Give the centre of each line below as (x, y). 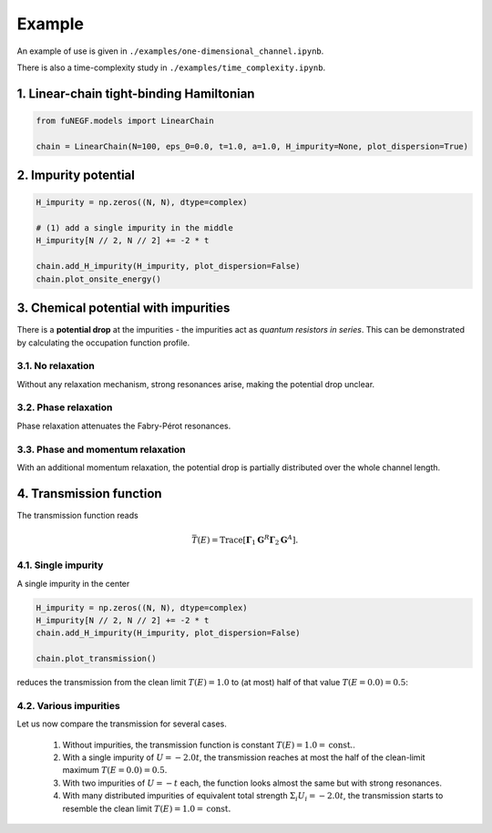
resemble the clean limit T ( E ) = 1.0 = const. (147, 808)
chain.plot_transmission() (96, 659)
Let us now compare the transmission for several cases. (122, 724)
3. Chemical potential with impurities (123, 309)
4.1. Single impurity (60, 565)
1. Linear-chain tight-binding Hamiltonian (136, 93)
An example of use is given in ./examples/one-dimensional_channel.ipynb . (170, 51)
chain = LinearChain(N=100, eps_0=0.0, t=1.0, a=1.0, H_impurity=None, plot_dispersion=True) (252, 146)
